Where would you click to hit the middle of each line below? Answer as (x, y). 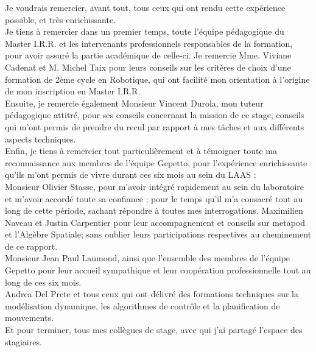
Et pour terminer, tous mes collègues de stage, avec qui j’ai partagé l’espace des (154, 330)
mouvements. (29, 318)
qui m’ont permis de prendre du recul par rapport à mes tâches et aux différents (155, 126)
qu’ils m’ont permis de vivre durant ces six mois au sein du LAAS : (131, 174)
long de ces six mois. (43, 282)
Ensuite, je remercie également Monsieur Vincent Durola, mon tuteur (134, 103)
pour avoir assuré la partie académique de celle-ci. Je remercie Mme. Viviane (148, 55)
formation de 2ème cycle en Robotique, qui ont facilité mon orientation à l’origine (157, 79)
